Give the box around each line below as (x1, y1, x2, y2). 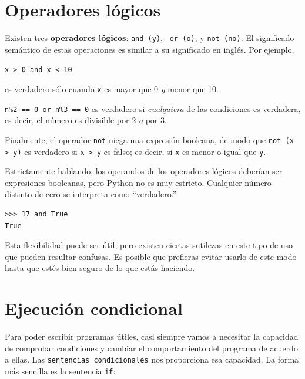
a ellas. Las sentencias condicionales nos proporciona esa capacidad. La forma (5, 353, 299, 366)
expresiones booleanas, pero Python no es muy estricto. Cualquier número (5, 176, 272, 188)
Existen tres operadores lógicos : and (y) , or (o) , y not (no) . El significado (5, 32, 294, 44)
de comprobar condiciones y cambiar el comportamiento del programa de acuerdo (5, 341, 298, 354)
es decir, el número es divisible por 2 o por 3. (5, 114, 167, 126)
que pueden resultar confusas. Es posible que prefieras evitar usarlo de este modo (5, 250, 297, 262)
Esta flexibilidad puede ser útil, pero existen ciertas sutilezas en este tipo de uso (5, 239, 293, 251)
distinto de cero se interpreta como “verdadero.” (5, 188, 177, 200)
